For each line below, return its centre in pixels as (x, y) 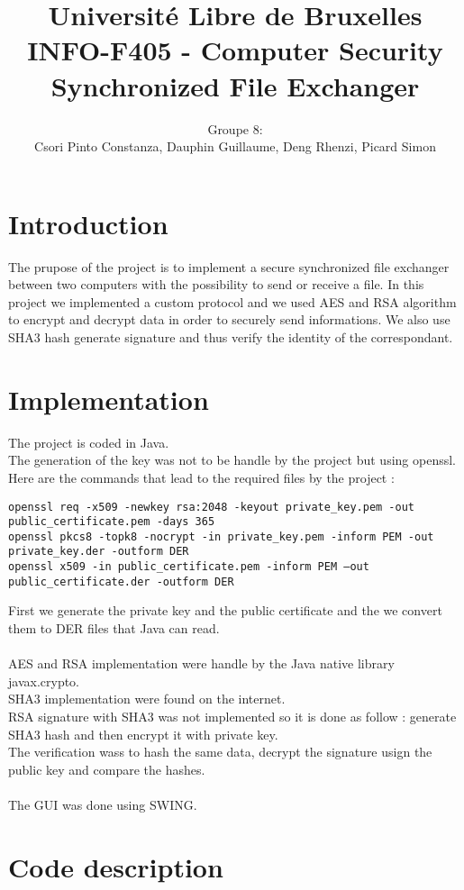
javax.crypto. (44, 681)
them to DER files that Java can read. (114, 628)
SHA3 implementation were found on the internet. (147, 699)
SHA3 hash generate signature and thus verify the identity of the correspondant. (231, 337)
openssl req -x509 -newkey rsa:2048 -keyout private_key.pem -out (212, 507)
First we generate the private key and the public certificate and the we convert (225, 610)
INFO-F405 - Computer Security (235, 50)
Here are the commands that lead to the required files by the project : (201, 477)
